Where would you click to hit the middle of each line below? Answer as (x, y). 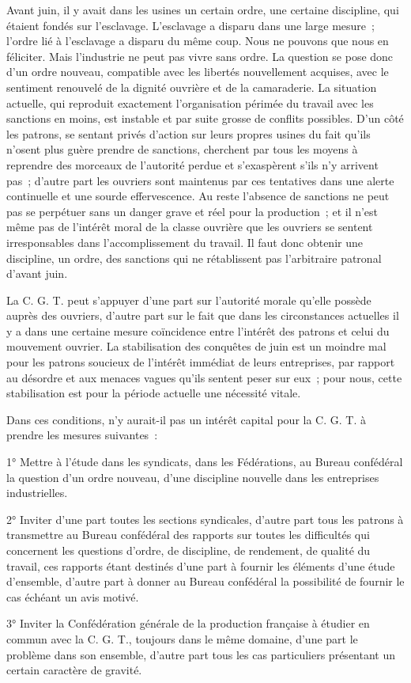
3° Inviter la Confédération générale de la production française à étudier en (188, 623)
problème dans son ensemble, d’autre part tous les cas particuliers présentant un (201, 654)
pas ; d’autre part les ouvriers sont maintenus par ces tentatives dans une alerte (200, 180)
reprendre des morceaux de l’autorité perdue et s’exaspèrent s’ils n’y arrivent (192, 164)
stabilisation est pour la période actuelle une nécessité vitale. (154, 393)
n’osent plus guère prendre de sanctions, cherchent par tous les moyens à (182, 149)
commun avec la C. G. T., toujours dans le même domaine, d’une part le (182, 638)
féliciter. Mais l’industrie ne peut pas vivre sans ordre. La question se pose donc (200, 56)
